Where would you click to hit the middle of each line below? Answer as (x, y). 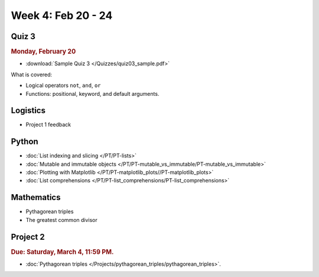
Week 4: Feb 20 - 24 (62, 15)
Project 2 (28, 237)
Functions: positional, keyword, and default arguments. (92, 94)
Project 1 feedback (48, 125)
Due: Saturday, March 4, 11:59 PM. (62, 252)
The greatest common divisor (61, 220)
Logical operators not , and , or (63, 85)
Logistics (28, 110)
